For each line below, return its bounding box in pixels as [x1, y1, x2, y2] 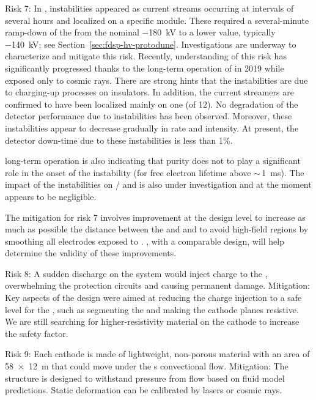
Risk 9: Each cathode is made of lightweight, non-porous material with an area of [5, 347, 310, 360]
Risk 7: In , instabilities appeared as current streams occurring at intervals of [5, 2, 294, 14]
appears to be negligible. [5, 190, 97, 202]
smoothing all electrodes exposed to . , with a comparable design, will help [5, 234, 284, 247]
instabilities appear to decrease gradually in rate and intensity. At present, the [5, 121, 299, 134]
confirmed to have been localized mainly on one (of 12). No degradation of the [5, 97, 298, 110]
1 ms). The [262, 166, 304, 179]
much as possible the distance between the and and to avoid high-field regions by [5, 223, 309, 235]
